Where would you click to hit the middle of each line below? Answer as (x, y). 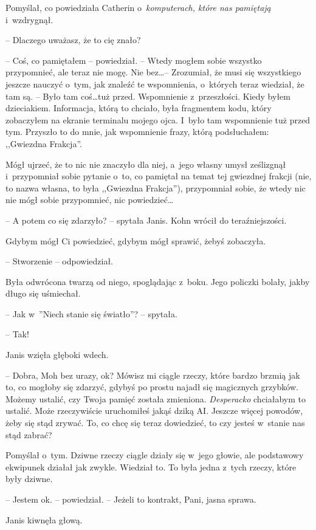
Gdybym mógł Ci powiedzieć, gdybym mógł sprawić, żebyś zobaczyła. (136, 240)
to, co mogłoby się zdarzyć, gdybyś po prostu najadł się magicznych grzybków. (152, 387)
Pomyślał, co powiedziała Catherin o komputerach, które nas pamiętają (138, 7)
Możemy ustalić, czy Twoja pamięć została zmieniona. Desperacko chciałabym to (156, 398)
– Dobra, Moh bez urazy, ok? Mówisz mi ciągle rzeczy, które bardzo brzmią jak (153, 375)
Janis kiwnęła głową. (44, 519)
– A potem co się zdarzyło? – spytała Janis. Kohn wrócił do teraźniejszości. (146, 220)
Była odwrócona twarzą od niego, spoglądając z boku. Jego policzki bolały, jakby (158, 281)
